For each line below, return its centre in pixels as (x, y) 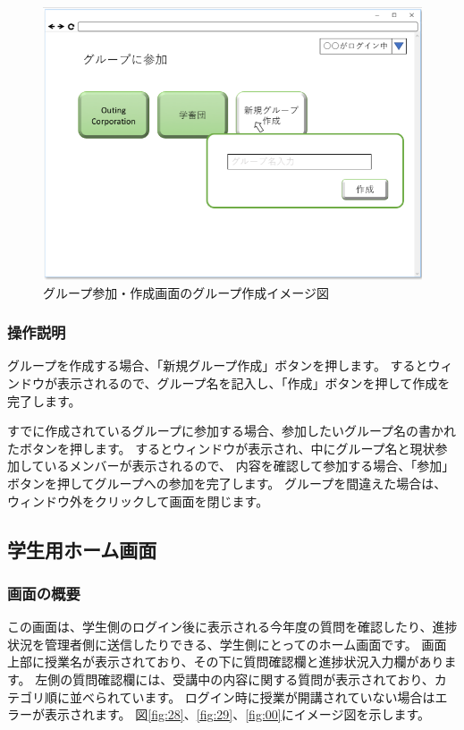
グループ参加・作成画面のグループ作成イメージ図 (186, 292)
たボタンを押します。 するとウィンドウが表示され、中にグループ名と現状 (221, 448)
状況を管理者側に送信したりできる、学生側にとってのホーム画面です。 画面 (227, 644)
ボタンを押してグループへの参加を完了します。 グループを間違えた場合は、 (227, 483)
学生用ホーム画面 (82, 549)
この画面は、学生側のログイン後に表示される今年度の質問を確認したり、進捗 (232, 627)
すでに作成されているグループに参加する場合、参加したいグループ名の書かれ (232, 431)
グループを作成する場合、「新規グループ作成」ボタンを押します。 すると (218, 365)
